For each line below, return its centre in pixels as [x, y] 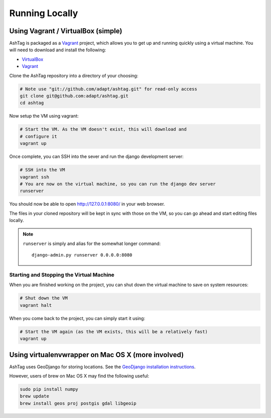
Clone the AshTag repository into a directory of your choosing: [74, 75]
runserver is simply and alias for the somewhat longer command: [92, 243]
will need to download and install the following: [58, 50]
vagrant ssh [35, 177]
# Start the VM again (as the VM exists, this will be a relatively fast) [114, 331]
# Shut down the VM [44, 298]
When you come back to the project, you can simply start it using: [77, 318]
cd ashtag [32, 103]
